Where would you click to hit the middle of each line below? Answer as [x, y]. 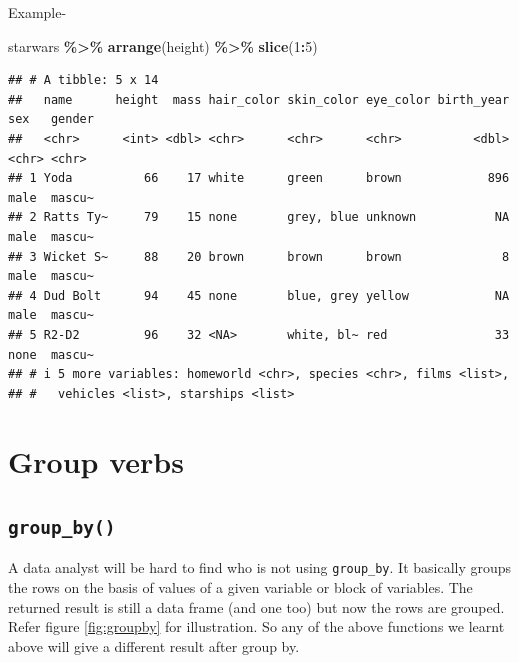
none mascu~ [51, 354]
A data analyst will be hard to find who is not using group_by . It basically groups [260, 567]
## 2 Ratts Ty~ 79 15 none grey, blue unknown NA [259, 217]
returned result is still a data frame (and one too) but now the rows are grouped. [256, 606]
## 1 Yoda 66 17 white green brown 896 [259, 178]
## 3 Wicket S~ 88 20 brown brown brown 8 [259, 256]
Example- [37, 12]
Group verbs [96, 461]
